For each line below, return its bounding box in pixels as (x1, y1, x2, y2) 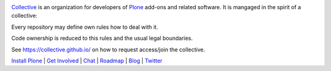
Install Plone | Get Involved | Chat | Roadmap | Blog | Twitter (11, 57, 162, 64)
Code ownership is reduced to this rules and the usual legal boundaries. (11, 34, 193, 42)
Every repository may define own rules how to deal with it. (11, 23, 159, 31)
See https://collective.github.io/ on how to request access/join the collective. (11, 46, 205, 53)
